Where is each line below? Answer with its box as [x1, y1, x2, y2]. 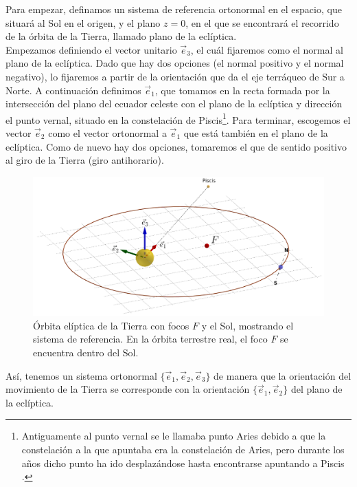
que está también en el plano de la [183, 126, 328, 140]
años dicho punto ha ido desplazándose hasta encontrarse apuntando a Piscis [21, 455, 345, 470]
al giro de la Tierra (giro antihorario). [5, 153, 164, 167]
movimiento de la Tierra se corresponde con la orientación [5, 382, 250, 396]
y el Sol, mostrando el [201, 318, 294, 332]
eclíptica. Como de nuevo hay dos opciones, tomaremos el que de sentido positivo [5, 139, 347, 153]
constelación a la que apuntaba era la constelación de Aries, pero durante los [21, 442, 345, 456]
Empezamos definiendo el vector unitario [5, 42, 177, 56]
